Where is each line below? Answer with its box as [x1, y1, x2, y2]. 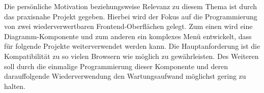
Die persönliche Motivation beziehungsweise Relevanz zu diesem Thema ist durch [4, 1, 257, 11]
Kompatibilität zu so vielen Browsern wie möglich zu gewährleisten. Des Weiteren [4, 50, 259, 61]
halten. [4, 80, 26, 91]
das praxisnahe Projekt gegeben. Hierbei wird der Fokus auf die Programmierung [4, 11, 257, 21]
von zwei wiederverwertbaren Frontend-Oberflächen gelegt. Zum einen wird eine [4, 21, 253, 32]
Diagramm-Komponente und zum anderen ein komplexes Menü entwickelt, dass [4, 30, 252, 41]
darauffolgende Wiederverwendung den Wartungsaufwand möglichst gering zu [4, 71, 246, 81]
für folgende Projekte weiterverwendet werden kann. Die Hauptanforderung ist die [4, 41, 260, 51]
